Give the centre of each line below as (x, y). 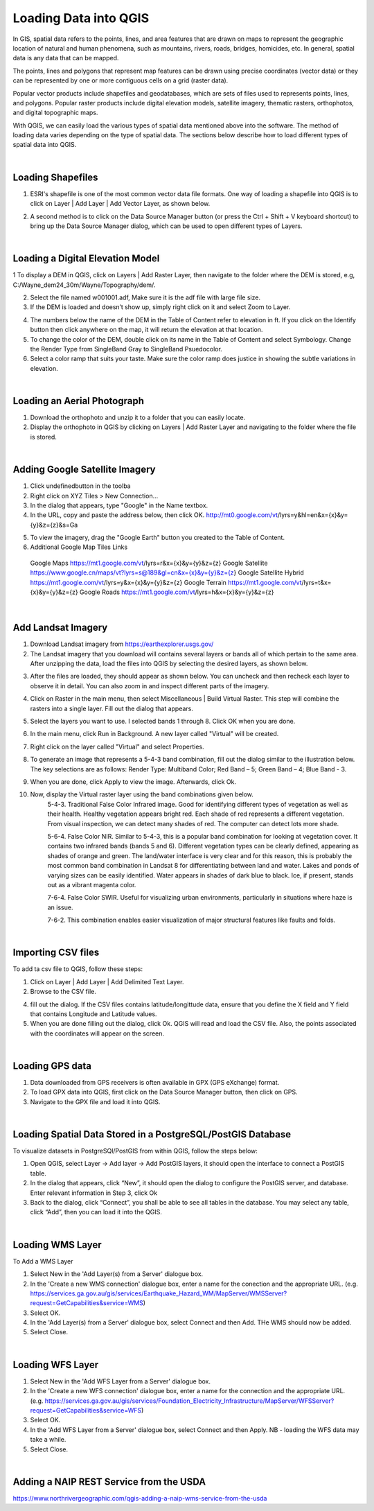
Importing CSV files (56, 953)
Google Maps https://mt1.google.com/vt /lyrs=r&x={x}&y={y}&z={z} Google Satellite (149, 563)
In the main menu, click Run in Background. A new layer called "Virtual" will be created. (154, 734)
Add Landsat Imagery (60, 628)
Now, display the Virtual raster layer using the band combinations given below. (142, 794)
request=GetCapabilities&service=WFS (86, 1410)
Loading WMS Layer (57, 1244)
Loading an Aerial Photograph (79, 401)
